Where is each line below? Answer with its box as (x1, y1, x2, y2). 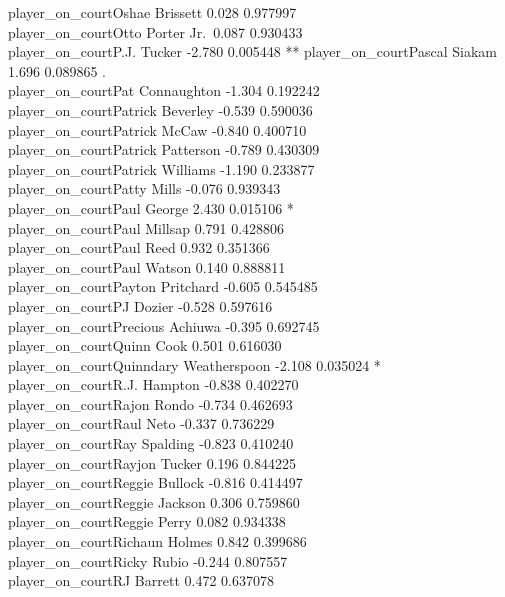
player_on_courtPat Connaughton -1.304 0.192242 (8, 80, 320, 101)
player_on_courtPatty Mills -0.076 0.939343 (8, 178, 281, 199)
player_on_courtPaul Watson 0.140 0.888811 (8, 256, 286, 277)
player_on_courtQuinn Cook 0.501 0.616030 (8, 335, 282, 356)
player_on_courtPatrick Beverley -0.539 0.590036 (8, 99, 313, 120)
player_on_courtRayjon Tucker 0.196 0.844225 (8, 452, 297, 473)
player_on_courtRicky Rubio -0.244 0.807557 (8, 550, 288, 571)
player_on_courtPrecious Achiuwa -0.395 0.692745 (8, 315, 320, 336)
